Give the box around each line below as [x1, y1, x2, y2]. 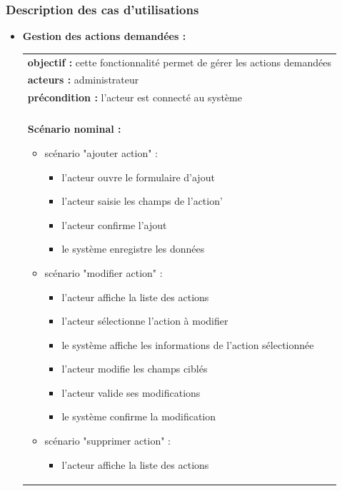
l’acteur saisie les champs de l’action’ [61, 193, 223, 208]
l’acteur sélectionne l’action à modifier [61, 313, 228, 328]
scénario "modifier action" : [44, 265, 163, 280]
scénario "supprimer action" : [44, 433, 171, 448]
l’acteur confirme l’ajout [61, 217, 167, 232]
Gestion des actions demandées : [22, 29, 186, 44]
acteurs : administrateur [27, 72, 139, 87]
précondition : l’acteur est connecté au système [27, 90, 242, 105]
